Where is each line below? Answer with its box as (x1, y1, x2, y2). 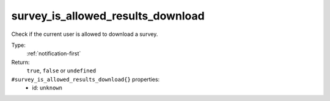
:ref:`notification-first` (26, 50, 81, 57)
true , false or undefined (26, 67, 97, 74)
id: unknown (32, 84, 62, 91)
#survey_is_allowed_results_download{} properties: (11, 75, 160, 83)
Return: (11, 58, 30, 66)
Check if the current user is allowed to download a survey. (11, 30, 158, 38)
